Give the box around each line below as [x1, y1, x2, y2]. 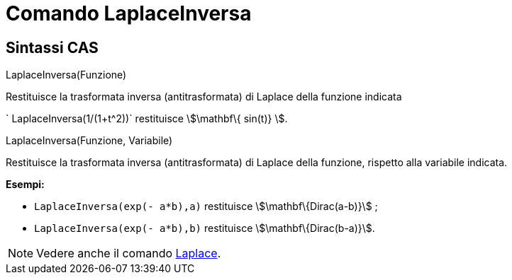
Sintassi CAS [6, 38, 99, 57]
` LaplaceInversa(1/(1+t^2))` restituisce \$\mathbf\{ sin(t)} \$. [6, 112, 288, 125]
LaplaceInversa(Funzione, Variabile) [6, 134, 173, 147]
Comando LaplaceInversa [6, 1, 252, 25]
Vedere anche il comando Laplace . [36, 246, 221, 261]
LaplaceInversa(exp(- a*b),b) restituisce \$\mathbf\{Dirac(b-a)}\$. [34, 222, 375, 235]
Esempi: [6, 178, 45, 191]
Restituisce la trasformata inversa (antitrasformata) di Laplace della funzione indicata [6, 91, 402, 103]
